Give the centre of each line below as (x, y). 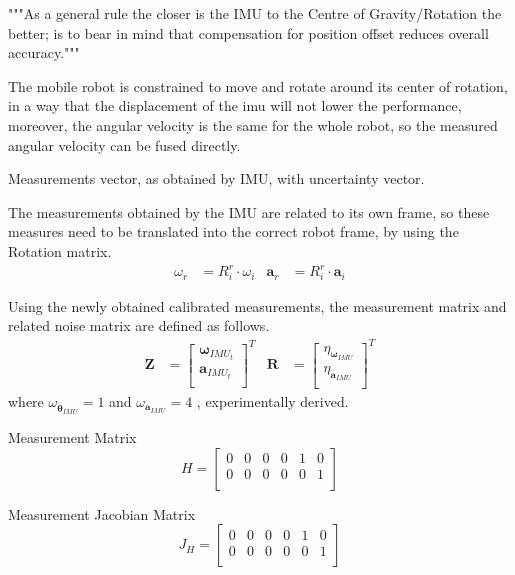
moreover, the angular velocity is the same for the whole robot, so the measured (253, 124)
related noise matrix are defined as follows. (139, 325)
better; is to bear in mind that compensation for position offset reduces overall (248, 32)
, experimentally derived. (272, 401)
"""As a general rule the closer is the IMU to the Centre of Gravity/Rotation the (255, 13)
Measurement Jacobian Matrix (102, 513)
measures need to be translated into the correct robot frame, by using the (233, 231)
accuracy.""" (44, 52)
